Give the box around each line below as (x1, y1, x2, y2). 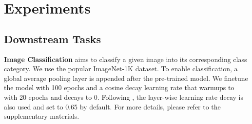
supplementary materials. (4, 111, 79, 121)
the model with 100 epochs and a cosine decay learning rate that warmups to (4, 82, 234, 93)
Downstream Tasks (4, 31, 101, 46)
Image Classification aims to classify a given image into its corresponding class (4, 54, 247, 64)
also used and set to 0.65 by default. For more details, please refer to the (4, 101, 221, 111)
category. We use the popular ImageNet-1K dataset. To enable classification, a (4, 63, 238, 74)
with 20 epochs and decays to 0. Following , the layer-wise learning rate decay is (4, 92, 243, 102)
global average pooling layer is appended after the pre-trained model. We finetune (4, 73, 248, 83)
